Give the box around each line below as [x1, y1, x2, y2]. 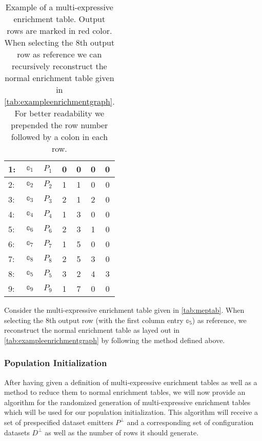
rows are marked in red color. [7, 25, 112, 36]
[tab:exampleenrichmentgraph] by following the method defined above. [4, 334, 225, 345]
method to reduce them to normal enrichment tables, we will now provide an [4, 387, 246, 397]
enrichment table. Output [13, 13, 106, 25]
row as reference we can [17, 48, 102, 60]
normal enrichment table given [5, 72, 114, 84]
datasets [4, 427, 30, 437]
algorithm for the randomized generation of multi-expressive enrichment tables [4, 396, 251, 407]
